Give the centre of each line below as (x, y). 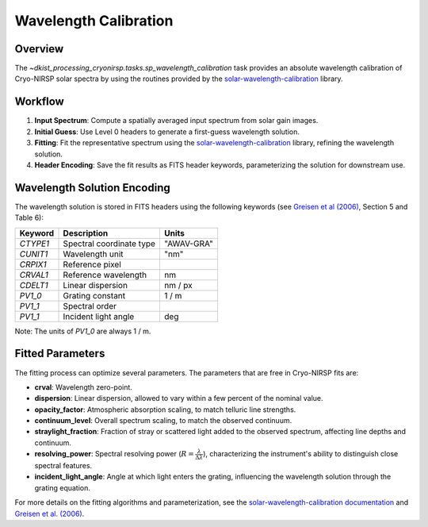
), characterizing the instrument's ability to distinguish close (301, 454)
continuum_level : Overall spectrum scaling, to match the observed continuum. (163, 421)
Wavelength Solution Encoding (92, 188)
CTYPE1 (34, 244)
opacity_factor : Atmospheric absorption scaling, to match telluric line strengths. (165, 410)
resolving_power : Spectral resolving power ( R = (114, 454)
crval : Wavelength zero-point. (83, 387)
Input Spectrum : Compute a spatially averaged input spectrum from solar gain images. (176, 121)
